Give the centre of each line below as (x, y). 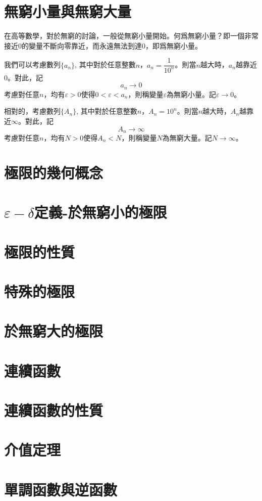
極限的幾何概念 (54, 172)
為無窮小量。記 (192, 94)
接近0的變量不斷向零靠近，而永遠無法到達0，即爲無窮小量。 (103, 45)
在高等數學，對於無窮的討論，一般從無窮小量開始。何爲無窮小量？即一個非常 (131, 36)
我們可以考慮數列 (32, 64)
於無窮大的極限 (54, 331)
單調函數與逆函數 (61, 489)
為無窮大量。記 (187, 138)
